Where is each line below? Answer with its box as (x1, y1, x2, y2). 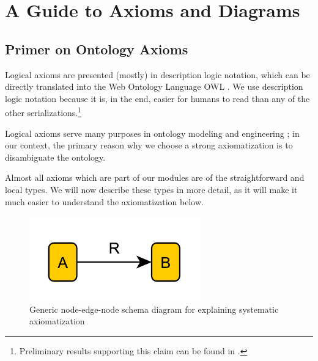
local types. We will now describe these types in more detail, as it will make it (5, 183, 298, 195)
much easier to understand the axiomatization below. (5, 195, 204, 208)
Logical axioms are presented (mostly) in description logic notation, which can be (5, 68, 310, 81)
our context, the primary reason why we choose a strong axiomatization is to (5, 139, 293, 151)
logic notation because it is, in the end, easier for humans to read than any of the (5, 92, 310, 104)
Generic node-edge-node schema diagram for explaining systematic (29, 302, 279, 315)
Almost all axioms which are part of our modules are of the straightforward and (5, 171, 305, 184)
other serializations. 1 (5, 104, 82, 119)
